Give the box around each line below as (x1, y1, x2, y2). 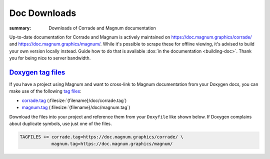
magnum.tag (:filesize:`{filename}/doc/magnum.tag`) (21, 104, 130, 110)
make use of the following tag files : (9, 88, 82, 94)
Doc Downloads (9, 7, 76, 18)
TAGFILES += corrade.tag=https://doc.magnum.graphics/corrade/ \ (19, 134, 183, 139)
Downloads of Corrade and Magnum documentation (48, 25, 156, 31)
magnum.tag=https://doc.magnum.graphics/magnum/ (51, 141, 173, 147)
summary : (9, 25, 31, 31)
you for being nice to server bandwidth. (9, 55, 91, 61)
